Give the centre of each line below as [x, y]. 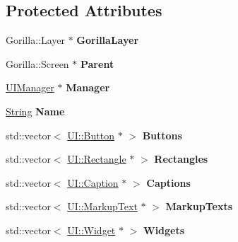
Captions [168, 182]
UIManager [30, 87]
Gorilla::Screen [37, 63]
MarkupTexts [199, 206]
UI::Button [91, 135]
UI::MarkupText [102, 206]
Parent [97, 63]
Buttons [162, 135]
